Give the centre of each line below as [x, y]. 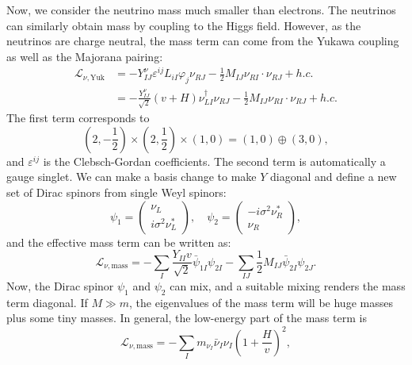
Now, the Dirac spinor [60, 286]
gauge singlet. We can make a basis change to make [132, 177]
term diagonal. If [47, 302]
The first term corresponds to [78, 118]
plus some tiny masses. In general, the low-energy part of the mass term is [187, 318]
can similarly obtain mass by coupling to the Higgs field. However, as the [184, 25]
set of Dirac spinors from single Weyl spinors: [116, 192]
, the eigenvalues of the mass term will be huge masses [261, 302]
